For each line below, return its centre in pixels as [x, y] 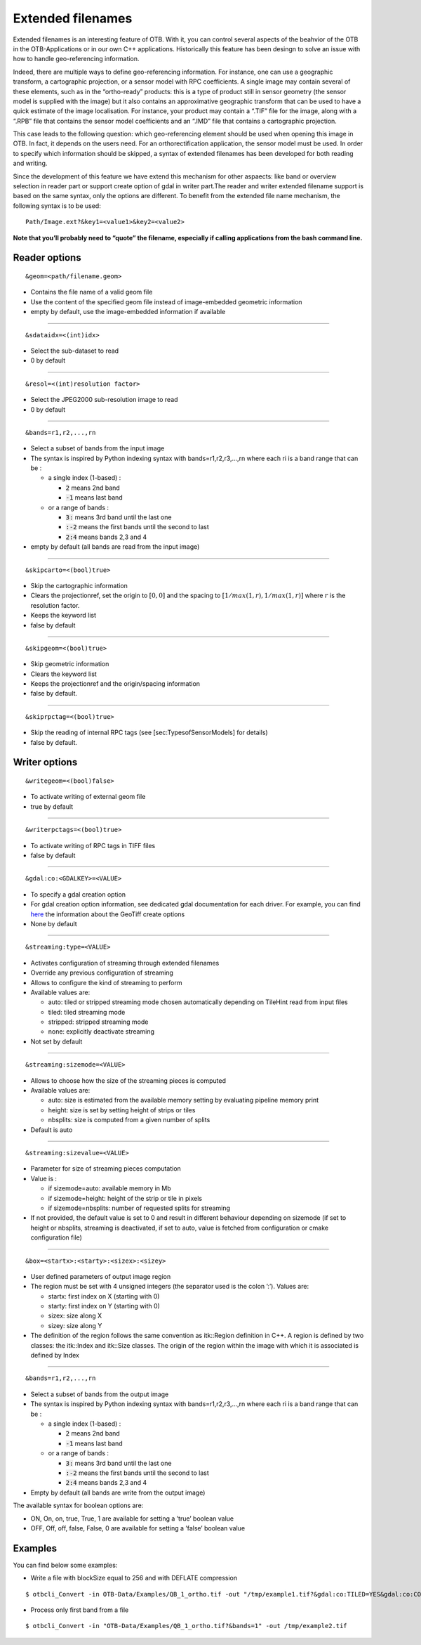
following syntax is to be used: [57, 206]
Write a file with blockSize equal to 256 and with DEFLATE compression [134, 1578]
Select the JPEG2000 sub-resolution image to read [104, 400]
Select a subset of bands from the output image [100, 1394]
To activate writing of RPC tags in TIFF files [93, 845]
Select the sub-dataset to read [75, 351]
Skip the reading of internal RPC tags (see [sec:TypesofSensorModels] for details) [149, 733]
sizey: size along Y [75, 1325]
